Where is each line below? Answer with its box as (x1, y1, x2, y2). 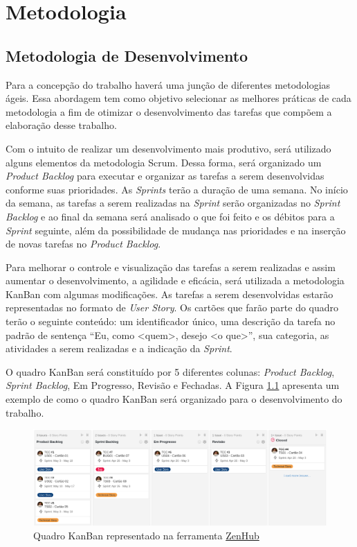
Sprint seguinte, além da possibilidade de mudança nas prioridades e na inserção (6, 223, 346, 237)
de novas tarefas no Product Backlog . (6, 236, 161, 251)
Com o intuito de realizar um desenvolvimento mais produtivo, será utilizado (6, 141, 331, 155)
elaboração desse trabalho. (6, 118, 117, 132)
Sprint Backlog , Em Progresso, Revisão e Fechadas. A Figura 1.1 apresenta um (6, 378, 340, 392)
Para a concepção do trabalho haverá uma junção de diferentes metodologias (6, 77, 331, 92)
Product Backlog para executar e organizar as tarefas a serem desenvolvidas (6, 168, 324, 183)
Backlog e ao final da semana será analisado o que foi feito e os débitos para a (6, 209, 335, 223)
